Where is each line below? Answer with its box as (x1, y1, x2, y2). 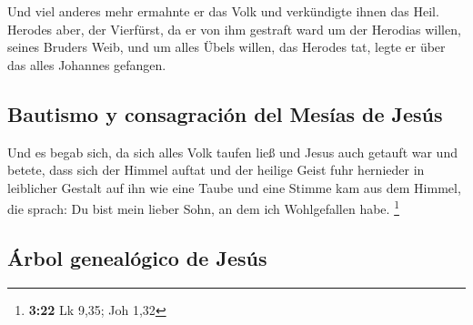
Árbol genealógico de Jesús (7, 244, 267, 271)
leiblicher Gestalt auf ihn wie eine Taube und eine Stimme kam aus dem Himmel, (7, 178, 461, 197)
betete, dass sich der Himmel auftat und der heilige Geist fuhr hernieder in (7, 160, 425, 179)
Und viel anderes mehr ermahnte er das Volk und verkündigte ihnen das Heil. (7, 2, 439, 20)
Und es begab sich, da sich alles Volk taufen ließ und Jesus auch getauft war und (7, 142, 458, 161)
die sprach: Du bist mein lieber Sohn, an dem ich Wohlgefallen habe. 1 (7, 197, 399, 218)
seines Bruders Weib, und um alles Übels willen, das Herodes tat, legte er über (7, 37, 446, 56)
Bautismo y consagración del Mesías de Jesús (7, 99, 443, 127)
